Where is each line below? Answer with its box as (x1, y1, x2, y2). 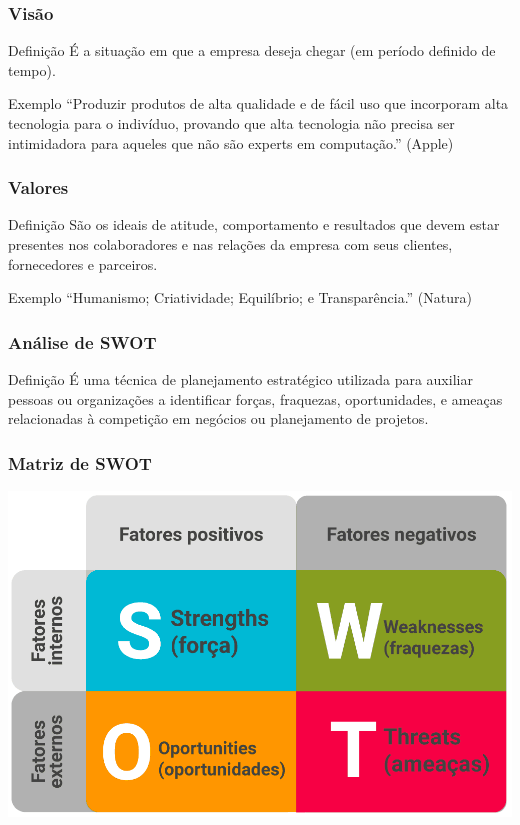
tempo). (8, 59, 56, 80)
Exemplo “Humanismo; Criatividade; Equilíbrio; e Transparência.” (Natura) (8, 287, 472, 308)
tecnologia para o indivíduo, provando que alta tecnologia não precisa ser (8, 113, 455, 133)
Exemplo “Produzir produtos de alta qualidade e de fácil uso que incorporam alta (8, 93, 509, 114)
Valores (8, 175, 69, 200)
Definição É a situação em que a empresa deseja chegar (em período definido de (8, 40, 496, 61)
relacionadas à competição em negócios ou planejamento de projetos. (8, 408, 429, 429)
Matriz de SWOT (8, 450, 152, 475)
